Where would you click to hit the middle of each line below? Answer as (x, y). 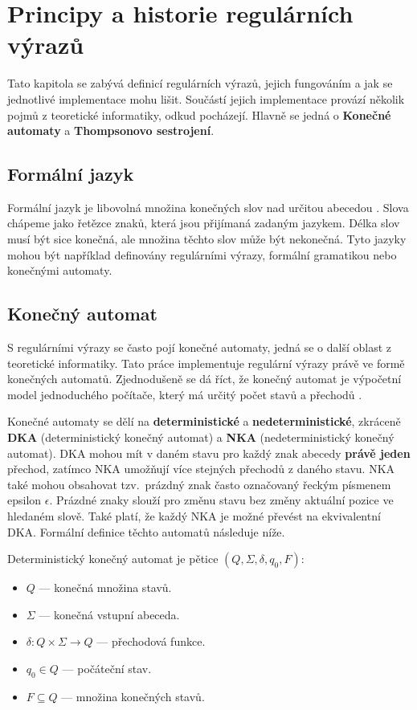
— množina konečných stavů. (133, 696)
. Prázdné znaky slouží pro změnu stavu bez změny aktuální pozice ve (221, 500)
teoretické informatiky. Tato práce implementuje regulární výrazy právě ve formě (206, 363)
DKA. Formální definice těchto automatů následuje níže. (146, 531)
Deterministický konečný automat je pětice (113, 559)
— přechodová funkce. (151, 641)
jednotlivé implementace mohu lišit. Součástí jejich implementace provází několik (206, 98)
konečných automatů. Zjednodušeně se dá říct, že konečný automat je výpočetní (204, 379)
